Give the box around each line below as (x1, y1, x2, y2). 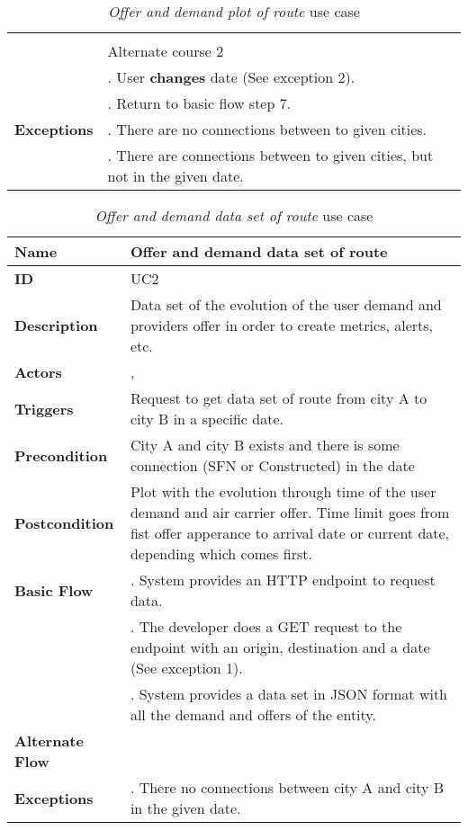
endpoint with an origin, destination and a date (130, 637, 430, 657)
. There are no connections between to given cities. (107, 119, 427, 139)
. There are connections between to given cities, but (107, 145, 434, 165)
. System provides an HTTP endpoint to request (130, 569, 436, 590)
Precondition (14, 444, 108, 466)
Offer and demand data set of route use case (94, 205, 373, 226)
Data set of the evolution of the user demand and (130, 294, 442, 315)
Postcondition (14, 512, 114, 533)
